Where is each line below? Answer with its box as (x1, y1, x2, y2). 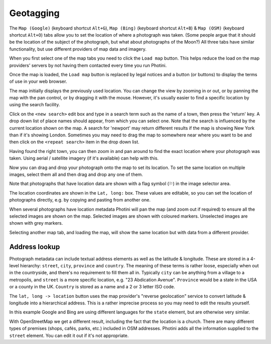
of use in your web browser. (9, 78, 67, 85)
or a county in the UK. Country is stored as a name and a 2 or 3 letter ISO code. (9, 284, 176, 290)
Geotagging (9, 8, 60, 19)
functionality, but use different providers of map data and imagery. (9, 46, 147, 52)
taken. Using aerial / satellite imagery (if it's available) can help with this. (9, 155, 159, 161)
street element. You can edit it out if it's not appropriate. (9, 332, 129, 338)
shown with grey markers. (9, 220, 63, 226)
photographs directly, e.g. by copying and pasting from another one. (9, 197, 151, 203)
